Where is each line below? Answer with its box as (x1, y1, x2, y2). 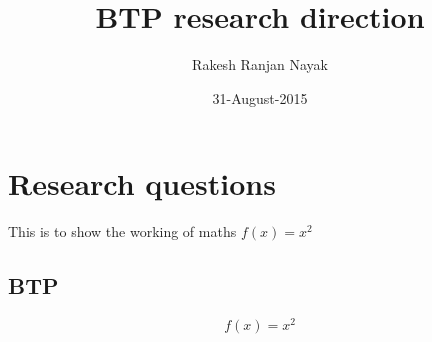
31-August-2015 (212, 87, 308, 108)
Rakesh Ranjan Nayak (192, 54, 328, 75)
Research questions (8, 163, 276, 204)
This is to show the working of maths (8, 221, 237, 242)
